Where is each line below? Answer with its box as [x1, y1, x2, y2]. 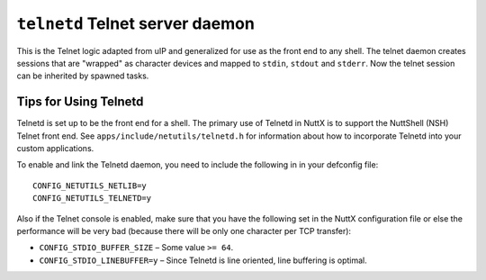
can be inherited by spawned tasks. [16, 70, 149, 81]
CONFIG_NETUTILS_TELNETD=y [32, 194, 152, 203]
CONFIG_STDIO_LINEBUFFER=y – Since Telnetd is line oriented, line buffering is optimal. [39, 255, 368, 266]
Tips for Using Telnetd [16, 95, 144, 110]
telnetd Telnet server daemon [16, 14, 256, 33]
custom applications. [16, 143, 94, 154]
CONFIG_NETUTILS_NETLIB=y [32, 180, 148, 191]
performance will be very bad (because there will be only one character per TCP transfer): [16, 225, 351, 236]
